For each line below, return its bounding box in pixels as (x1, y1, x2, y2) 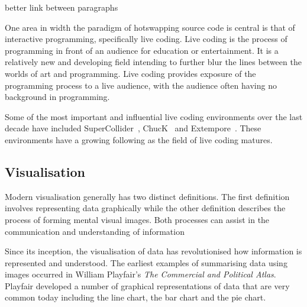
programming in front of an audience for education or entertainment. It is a (5, 44, 279, 56)
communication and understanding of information (5, 225, 185, 237)
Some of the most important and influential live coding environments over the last (5, 110, 303, 122)
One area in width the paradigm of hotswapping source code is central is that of (5, 21, 295, 33)
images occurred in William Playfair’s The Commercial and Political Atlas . (5, 268, 276, 280)
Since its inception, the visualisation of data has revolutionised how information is (5, 245, 302, 257)
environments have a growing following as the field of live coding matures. (5, 133, 273, 146)
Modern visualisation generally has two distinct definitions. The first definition (5, 190, 290, 202)
